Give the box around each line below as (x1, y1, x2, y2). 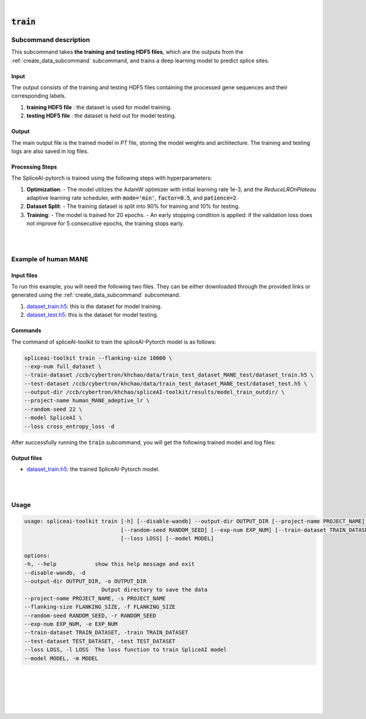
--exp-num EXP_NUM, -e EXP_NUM (24, 621, 118, 628)
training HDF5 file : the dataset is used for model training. (26, 103, 172, 111)
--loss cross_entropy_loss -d (24, 422, 115, 430)
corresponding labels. (11, 92, 66, 100)
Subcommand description (11, 35, 90, 44)
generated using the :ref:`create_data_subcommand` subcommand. (11, 291, 181, 299)
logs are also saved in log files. (11, 147, 89, 155)
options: (24, 552, 51, 559)
